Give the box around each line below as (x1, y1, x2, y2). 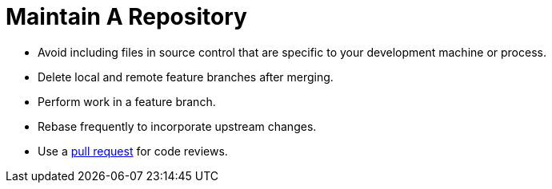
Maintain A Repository (6, 3, 247, 30)
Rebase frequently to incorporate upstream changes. (38, 119, 317, 133)
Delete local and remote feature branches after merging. (38, 69, 334, 84)
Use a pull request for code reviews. (38, 144, 228, 158)
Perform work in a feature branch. (38, 94, 216, 108)
